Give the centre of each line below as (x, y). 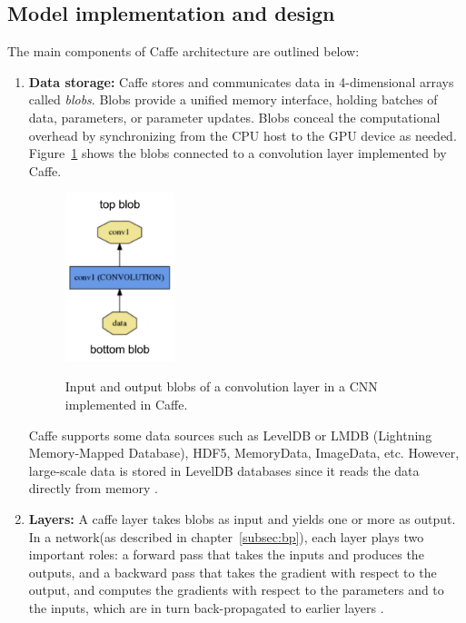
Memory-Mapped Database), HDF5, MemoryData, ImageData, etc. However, (244, 453)
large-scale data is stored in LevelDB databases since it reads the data (224, 470)
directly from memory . (93, 488)
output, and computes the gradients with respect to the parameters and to (236, 590)
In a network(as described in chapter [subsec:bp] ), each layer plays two (226, 536)
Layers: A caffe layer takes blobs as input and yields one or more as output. (242, 518)
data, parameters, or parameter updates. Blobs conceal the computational (234, 117)
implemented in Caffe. (126, 404)
